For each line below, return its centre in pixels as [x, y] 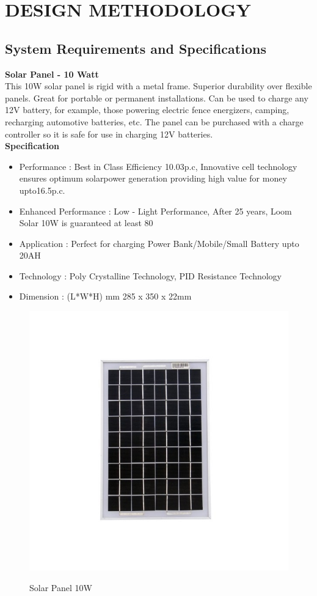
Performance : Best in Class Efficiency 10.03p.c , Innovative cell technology [158, 166]
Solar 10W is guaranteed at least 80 [86, 223]
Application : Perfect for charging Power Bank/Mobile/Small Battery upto [159, 243]
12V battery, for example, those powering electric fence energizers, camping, [147, 110]
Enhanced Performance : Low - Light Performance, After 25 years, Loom [155, 211]
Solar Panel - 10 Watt [52, 74]
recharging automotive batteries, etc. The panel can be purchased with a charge [154, 121]
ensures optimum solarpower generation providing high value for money [153, 178]
